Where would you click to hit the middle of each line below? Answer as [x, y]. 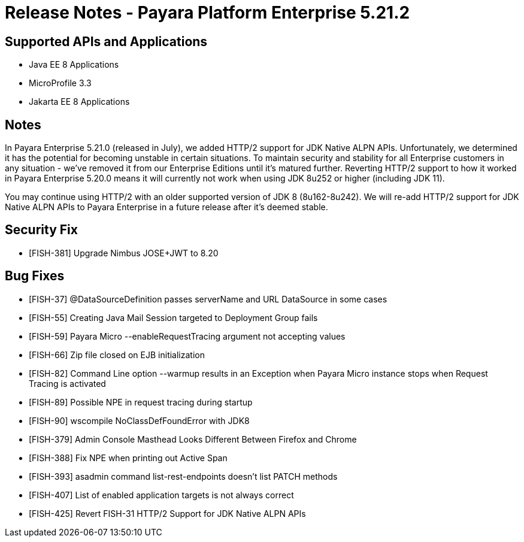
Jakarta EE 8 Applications [79, 102]
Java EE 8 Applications [74, 65]
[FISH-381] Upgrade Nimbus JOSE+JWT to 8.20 [124, 253]
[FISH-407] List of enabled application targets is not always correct [161, 495]
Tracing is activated [67, 383]
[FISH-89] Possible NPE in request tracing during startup [141, 402]
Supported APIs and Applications [106, 41]
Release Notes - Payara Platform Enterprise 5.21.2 [208, 13]
